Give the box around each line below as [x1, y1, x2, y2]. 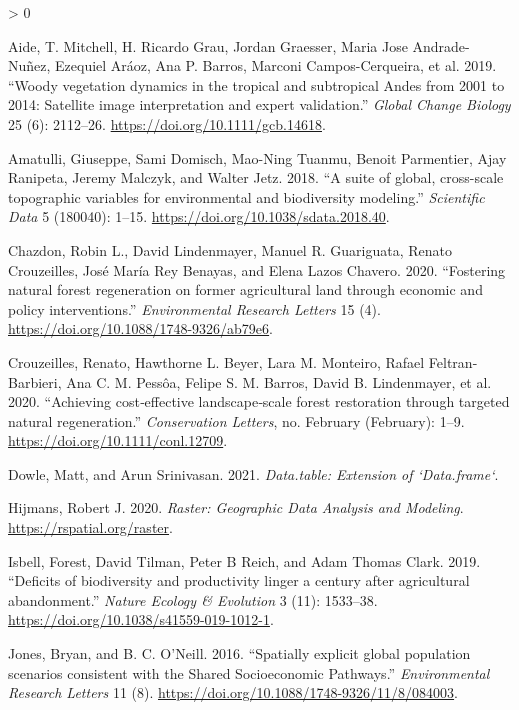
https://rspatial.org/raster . [8, 517, 173, 538]
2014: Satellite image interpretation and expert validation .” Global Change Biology [8, 94, 511, 115]
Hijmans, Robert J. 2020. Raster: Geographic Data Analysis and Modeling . [8, 497, 464, 518]
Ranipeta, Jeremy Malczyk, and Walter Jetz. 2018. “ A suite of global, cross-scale [8, 167, 504, 188]
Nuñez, [8, 55, 51, 76]
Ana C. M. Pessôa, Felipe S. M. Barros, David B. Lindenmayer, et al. [66, 371, 492, 392]
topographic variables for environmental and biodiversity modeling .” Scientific [8, 186, 485, 207]
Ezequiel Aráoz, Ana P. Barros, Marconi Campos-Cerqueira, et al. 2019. [55, 55, 497, 76]
